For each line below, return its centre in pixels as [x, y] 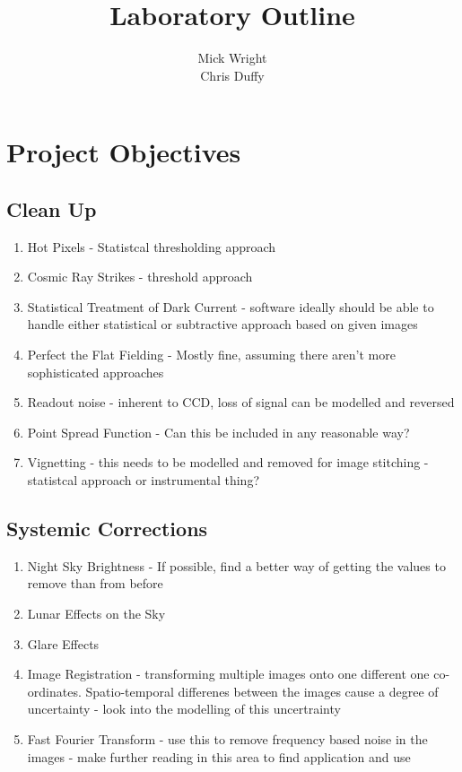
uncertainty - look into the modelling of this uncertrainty [184, 709]
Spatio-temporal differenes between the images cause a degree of [262, 691]
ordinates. [54, 691]
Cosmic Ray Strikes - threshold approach [140, 277]
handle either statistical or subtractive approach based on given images [222, 324]
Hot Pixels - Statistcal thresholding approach [152, 246]
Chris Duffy [232, 75]
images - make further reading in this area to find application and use [219, 756]
